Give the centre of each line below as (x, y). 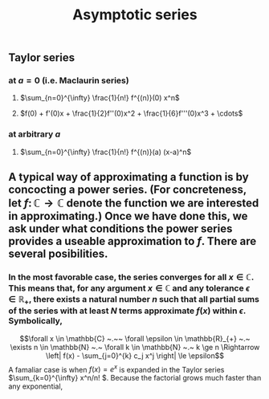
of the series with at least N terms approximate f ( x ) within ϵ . (127, 311)
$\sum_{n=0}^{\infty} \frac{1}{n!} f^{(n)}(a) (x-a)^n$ (106, 152)
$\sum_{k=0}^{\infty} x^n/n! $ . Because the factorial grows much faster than (135, 378)
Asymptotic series (135, 15)
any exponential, (36, 386)
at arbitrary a (35, 134)
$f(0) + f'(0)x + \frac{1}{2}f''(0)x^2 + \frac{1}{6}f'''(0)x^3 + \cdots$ (131, 113)
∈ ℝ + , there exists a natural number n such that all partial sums (134, 300)
